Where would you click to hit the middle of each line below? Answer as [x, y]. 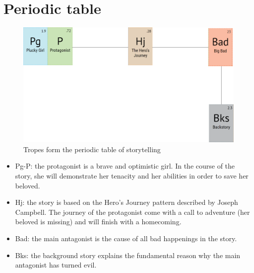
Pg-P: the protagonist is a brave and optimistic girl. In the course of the [125, 166]
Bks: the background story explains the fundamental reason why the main [128, 255]
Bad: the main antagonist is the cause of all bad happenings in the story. [126, 238]
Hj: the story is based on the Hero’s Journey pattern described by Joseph [127, 202]
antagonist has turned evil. [56, 265]
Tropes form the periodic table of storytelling [92, 149]
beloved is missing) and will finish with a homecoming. [98, 222]
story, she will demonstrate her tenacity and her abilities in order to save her [132, 175]
